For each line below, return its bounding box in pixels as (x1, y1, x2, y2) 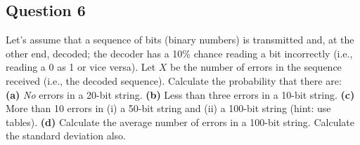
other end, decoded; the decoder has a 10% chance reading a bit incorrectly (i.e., (6, 46, 353, 60)
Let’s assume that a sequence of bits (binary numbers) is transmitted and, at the (6, 32, 354, 47)
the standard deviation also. (6, 128, 126, 143)
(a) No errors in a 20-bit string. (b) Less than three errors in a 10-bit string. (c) (6, 87, 355, 102)
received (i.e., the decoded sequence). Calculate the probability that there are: (6, 73, 342, 88)
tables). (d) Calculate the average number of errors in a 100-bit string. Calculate (6, 114, 354, 129)
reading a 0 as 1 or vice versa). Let (6, 60, 156, 74)
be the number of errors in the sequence (170, 60, 342, 74)
